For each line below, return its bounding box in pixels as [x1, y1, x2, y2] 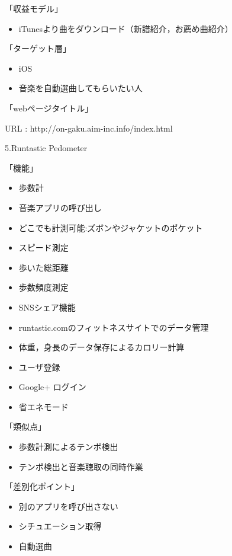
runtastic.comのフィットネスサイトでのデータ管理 [18, 321, 209, 333]
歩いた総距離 [18, 261, 69, 273]
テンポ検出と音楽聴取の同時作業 [18, 460, 143, 472]
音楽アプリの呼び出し [18, 201, 102, 213]
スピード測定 [18, 241, 69, 254]
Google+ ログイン [18, 381, 86, 393]
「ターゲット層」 [5, 42, 71, 55]
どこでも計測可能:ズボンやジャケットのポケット [18, 221, 203, 234]
